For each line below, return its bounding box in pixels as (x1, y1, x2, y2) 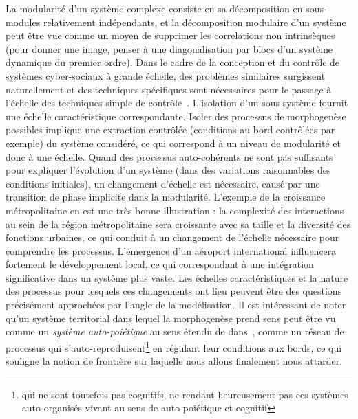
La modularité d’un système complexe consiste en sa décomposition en (6, 1, 303, 15)
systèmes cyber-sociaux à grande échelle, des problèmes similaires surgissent (6, 68, 326, 82)
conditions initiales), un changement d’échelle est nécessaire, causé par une (6, 176, 320, 190)
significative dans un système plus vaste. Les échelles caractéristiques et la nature (6, 270, 348, 284)
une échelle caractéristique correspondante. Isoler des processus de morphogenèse (6, 109, 346, 123)
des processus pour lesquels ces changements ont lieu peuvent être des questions (6, 284, 342, 298)
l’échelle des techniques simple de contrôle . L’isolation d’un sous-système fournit (6, 95, 348, 110)
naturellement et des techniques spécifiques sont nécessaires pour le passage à (6, 82, 332, 96)
